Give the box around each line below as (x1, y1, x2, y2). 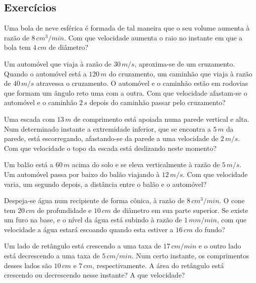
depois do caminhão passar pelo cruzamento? (89, 97, 226, 107)
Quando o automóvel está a (4, 68, 87, 78)
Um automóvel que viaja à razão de (4, 58, 111, 69)
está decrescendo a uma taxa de (4, 250, 100, 261)
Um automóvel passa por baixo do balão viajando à (4, 169, 160, 179)
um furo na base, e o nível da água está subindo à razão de (4, 214, 182, 225)
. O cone (219, 195, 245, 206)
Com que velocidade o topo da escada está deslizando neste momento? (4, 142, 217, 153)
